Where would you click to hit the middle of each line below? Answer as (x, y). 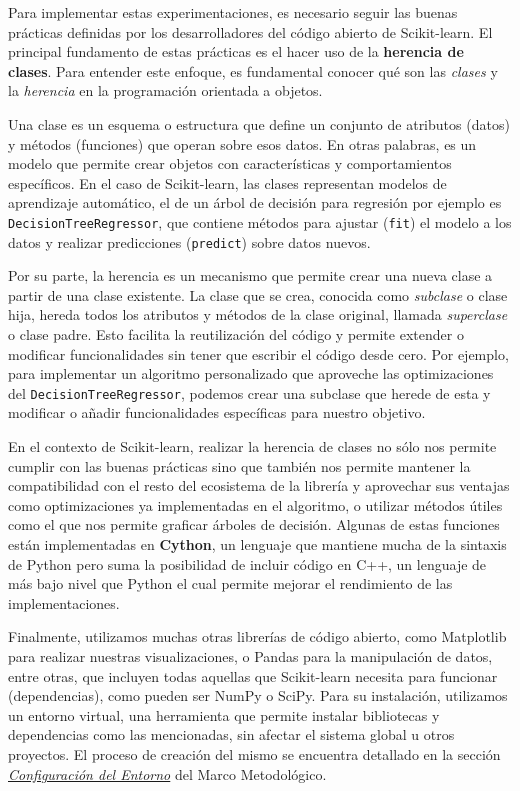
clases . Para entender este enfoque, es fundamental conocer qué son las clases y (253, 70)
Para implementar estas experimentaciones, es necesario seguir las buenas (233, 12)
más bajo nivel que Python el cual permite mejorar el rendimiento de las (230, 583)
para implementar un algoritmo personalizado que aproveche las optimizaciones (251, 373)
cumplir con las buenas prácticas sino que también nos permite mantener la (239, 465)
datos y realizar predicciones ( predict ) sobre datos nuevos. (189, 241)
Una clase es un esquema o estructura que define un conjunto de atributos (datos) (259, 123)
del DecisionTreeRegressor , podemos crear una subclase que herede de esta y (249, 392)
